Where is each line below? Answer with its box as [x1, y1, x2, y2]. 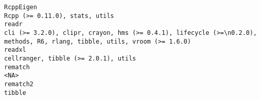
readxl [4, 46, 26, 54]
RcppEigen [4, 4, 37, 11]
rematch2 [4, 80, 34, 88]
